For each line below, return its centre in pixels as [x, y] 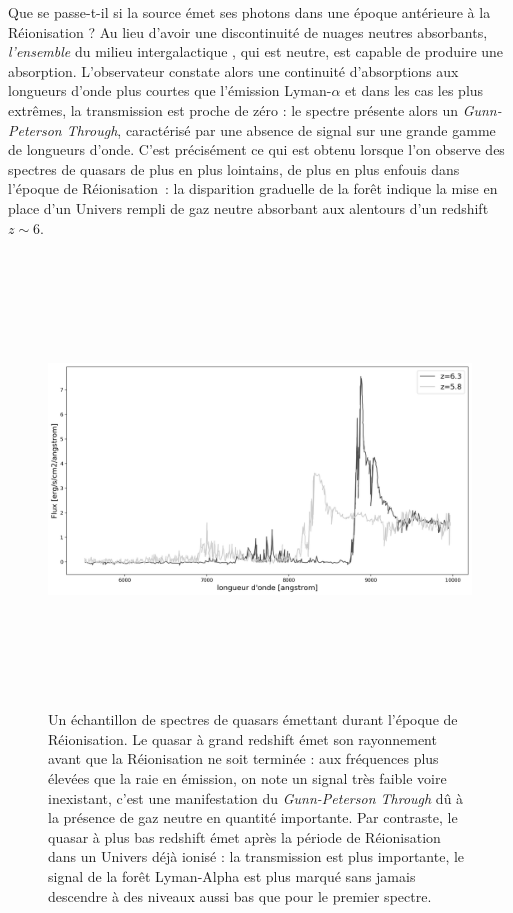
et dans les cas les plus [414, 90]
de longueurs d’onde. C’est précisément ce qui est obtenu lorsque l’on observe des [256, 149]
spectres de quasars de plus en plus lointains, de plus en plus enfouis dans [234, 168]
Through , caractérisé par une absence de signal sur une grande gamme [281, 129]
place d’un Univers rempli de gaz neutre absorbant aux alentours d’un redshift [248, 207]
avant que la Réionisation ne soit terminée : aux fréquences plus [243, 758]
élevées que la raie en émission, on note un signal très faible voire [247, 778]
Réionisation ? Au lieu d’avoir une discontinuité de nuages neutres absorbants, [248, 31]
